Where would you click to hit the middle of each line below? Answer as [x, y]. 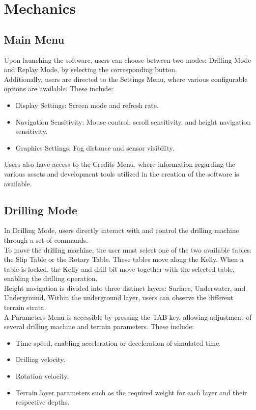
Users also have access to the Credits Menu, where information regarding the [120, 164]
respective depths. [43, 402]
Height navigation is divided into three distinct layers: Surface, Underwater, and [125, 288]
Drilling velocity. [40, 359]
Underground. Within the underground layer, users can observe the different [119, 297]
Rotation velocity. [42, 376]
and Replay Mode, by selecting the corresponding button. [91, 69]
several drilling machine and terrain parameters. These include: [99, 326]
